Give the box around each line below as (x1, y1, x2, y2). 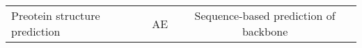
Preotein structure (11, 8, 100, 23)
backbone (242, 23, 288, 39)
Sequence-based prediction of (194, 8, 336, 23)
